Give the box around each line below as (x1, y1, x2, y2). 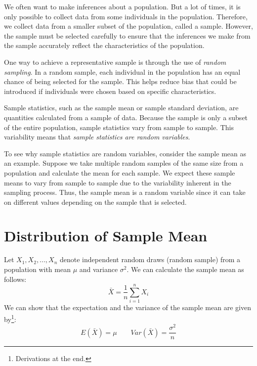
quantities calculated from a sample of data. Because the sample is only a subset (4, 112, 248, 122)
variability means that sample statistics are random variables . (4, 132, 190, 142)
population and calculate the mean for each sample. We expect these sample (4, 167, 235, 178)
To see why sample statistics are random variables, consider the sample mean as (4, 148, 246, 158)
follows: (4, 274, 27, 284)
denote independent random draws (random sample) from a (59, 254, 241, 265)
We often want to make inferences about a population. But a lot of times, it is (4, 1, 241, 11)
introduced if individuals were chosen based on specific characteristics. (4, 86, 216, 96)
